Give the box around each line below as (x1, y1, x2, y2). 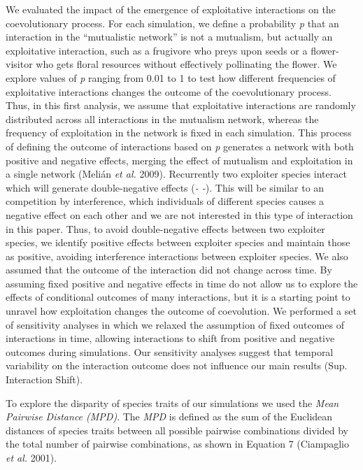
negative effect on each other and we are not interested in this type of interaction (6, 207, 353, 222)
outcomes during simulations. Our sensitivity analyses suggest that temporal (6, 344, 334, 359)
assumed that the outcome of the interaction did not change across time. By (6, 262, 332, 277)
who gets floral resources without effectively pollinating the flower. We (36, 57, 337, 71)
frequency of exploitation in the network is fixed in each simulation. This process (6, 125, 352, 140)
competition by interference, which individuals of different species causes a (6, 194, 325, 208)
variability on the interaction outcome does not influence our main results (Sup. (6, 358, 348, 373)
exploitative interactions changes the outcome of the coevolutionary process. (6, 84, 332, 99)
